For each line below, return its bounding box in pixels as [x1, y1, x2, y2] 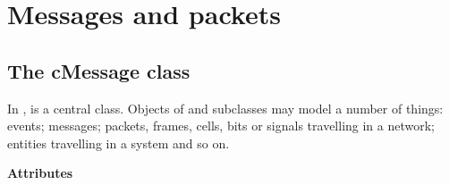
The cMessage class [7, 56, 191, 84]
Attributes [7, 164, 73, 182]
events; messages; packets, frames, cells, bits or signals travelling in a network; [7, 116, 436, 135]
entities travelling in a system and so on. [7, 133, 230, 152]
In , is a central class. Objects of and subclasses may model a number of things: [7, 98, 444, 117]
